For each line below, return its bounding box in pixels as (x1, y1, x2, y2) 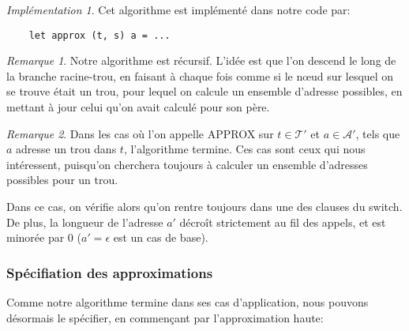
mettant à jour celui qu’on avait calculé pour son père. (6, 99, 270, 115)
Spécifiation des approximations (6, 262, 213, 282)
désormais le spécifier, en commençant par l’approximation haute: (6, 309, 324, 325)
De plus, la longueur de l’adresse (6, 213, 163, 230)
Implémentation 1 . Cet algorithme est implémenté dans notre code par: (6, 2, 351, 17)
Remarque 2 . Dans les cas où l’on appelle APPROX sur (6, 125, 274, 141)
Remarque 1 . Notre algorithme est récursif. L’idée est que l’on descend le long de (6, 52, 396, 69)
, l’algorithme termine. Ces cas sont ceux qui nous (123, 141, 366, 157)
